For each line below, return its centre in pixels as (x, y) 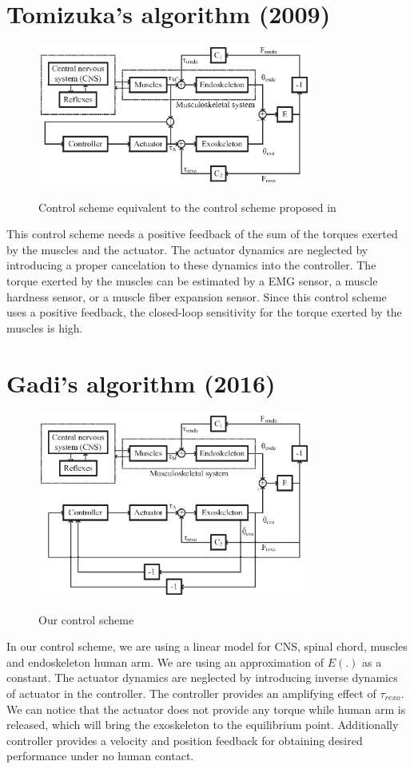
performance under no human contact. (100, 756)
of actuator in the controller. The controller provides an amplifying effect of (191, 693)
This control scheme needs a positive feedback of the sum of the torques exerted (202, 234)
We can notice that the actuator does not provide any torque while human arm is (206, 709)
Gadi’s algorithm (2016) (141, 383)
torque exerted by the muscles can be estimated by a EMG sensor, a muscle (192, 280)
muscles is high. (45, 327)
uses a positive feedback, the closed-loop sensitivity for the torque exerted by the (204, 312)
